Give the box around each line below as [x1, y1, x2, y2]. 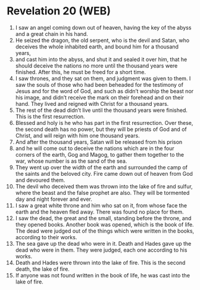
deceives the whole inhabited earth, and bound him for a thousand [15, 43, 179, 50]
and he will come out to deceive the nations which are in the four [15, 145, 174, 152]
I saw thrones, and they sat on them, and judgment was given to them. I [15, 75, 191, 82]
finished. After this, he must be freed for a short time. [15, 68, 146, 75]
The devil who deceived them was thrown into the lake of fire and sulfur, [15, 182, 193, 190]
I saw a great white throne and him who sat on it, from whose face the [15, 202, 187, 209]
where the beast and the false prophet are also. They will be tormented [15, 189, 190, 196]
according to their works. [15, 233, 77, 240]
